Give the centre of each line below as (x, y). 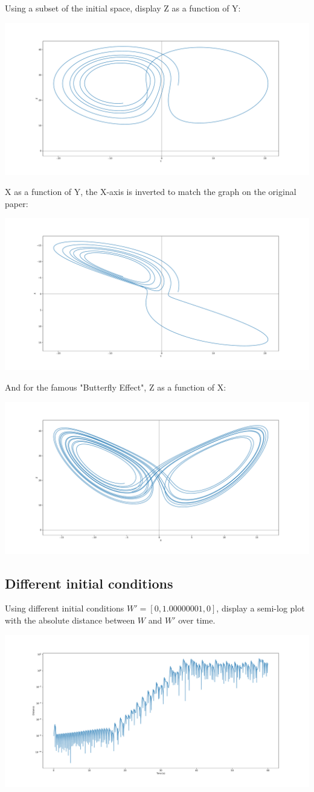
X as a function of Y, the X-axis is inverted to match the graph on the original (151, 192)
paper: (17, 203)
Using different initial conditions (65, 608)
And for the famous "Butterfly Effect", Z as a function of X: (116, 387)
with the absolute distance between (70, 620)
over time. (197, 620)
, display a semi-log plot (261, 608)
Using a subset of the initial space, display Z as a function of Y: (123, 8)
